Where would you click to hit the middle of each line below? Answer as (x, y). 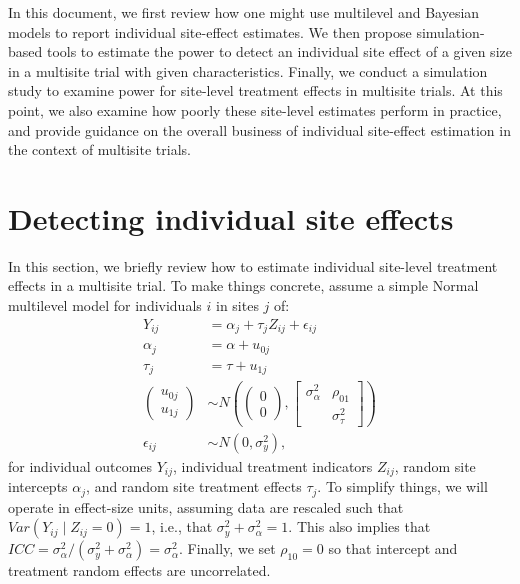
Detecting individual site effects (231, 217)
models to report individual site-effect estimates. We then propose (210, 31)
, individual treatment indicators (273, 465)
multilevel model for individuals (105, 305)
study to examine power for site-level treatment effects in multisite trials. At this (255, 90)
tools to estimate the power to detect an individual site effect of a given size (279, 51)
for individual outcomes (80, 465)
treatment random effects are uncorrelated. (139, 570)
